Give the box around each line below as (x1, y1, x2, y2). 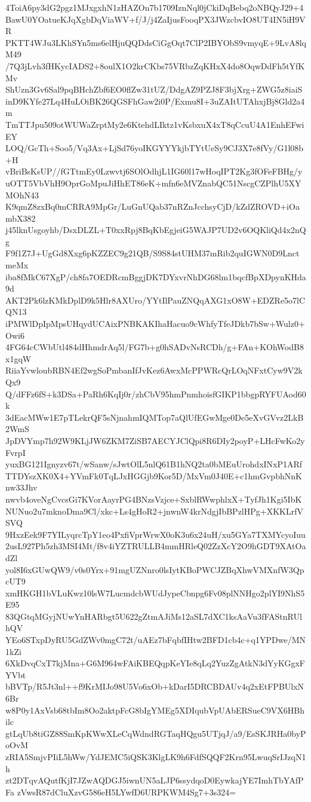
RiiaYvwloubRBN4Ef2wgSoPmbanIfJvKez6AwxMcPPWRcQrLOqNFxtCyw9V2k (5, 364, 303, 376)
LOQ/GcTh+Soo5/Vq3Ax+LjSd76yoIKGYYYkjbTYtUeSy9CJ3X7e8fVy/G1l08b (5, 142, 304, 154)
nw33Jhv (5, 481, 38, 494)
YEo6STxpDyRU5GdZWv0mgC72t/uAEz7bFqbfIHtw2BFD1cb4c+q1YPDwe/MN (5, 633, 306, 646)
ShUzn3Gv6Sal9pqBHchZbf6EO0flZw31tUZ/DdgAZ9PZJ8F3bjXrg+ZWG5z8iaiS (5, 83, 303, 96)
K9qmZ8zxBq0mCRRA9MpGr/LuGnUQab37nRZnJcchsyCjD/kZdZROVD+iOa (5, 200, 300, 213)
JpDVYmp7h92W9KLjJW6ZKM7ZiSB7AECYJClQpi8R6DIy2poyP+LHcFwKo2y (5, 434, 305, 446)
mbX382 (5, 212, 36, 224)
